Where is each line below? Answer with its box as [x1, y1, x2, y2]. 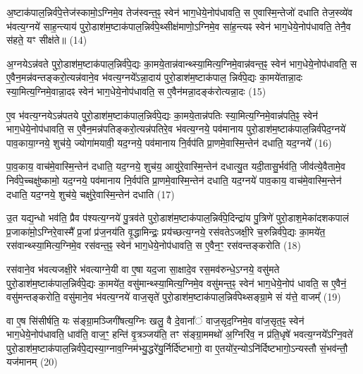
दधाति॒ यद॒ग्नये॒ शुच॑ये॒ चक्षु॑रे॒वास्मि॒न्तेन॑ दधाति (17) [6, 186, 175, 201]
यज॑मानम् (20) [6, 354, 58, 369]
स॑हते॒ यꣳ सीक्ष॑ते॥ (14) [6, 32, 87, 47]
